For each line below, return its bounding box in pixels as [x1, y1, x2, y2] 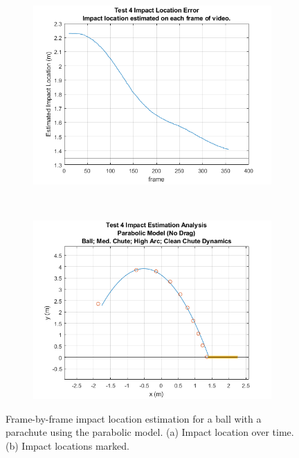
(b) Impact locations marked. [6, 438, 130, 452]
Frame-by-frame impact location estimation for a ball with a [6, 411, 262, 425]
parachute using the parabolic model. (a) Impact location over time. [6, 425, 294, 439]
